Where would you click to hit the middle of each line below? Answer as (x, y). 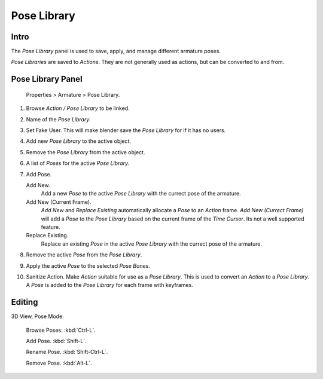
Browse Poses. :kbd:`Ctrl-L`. (61, 330)
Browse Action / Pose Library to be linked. (78, 108)
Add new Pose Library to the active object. (79, 141)
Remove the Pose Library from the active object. (86, 152)
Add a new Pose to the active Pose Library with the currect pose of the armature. (141, 194)
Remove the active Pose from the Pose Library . (84, 255)
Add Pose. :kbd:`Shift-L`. (56, 341)
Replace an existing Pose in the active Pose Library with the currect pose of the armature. (152, 244)
